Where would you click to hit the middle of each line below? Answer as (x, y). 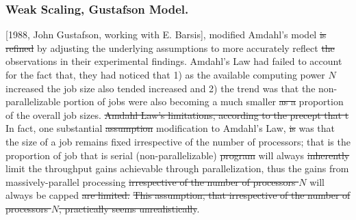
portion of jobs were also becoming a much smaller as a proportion (203, 101)
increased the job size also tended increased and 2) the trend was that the (161, 88)
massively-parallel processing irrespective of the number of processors (151, 181)
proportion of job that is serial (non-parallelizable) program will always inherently (178, 155)
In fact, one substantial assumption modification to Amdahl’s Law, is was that (170, 128)
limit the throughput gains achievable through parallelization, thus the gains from (177, 168)
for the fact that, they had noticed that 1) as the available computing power (165, 74)
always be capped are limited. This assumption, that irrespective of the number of (178, 195)
